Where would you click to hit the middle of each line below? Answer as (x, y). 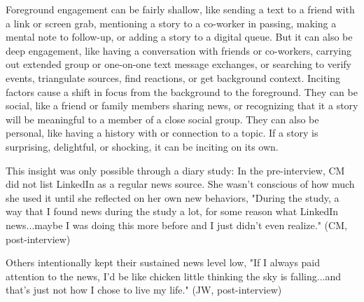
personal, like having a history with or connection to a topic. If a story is (162, 133)
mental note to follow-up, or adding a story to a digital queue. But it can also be (179, 37)
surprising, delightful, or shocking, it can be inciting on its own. (142, 146)
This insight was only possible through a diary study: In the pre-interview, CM (175, 170)
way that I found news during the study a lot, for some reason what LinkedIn (172, 211)
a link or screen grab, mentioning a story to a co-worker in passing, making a (171, 23)
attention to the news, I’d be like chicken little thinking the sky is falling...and (173, 276)
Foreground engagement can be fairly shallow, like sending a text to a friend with (180, 9)
